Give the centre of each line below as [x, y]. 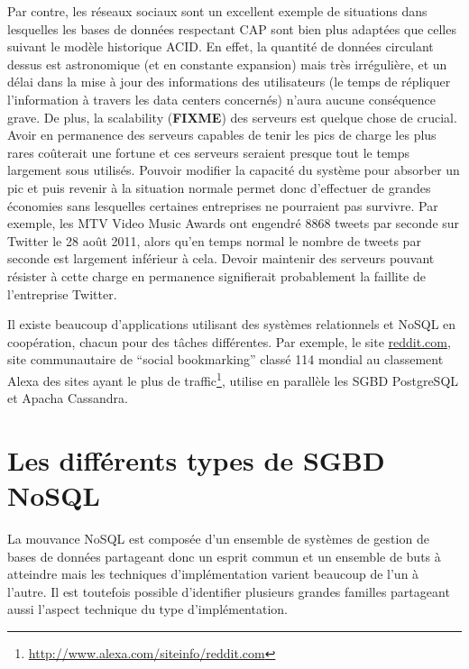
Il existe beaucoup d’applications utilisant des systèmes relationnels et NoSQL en [232, 324]
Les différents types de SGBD [196, 459]
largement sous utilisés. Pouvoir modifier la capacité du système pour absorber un [234, 170]
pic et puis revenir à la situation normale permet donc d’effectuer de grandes [219, 187]
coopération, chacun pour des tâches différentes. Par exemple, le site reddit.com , [229, 341]
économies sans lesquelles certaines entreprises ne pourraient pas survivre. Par [223, 205]
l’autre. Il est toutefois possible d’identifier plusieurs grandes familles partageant [229, 591]
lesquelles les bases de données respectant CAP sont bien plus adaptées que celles [232, 28]
